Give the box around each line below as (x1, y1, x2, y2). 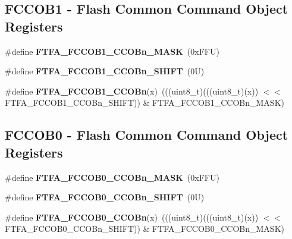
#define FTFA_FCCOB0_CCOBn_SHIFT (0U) (5, 191, 205, 203)
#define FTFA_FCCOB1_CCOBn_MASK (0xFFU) (5, 45, 219, 57)
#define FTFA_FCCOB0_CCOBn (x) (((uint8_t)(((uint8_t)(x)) (5, 210, 259, 223)
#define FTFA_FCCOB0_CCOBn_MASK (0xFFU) (5, 171, 219, 183)
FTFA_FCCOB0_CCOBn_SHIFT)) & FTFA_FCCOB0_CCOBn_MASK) (5, 222, 284, 235)
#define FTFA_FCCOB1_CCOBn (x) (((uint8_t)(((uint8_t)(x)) (5, 84, 259, 97)
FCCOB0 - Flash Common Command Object (5, 125, 288, 144)
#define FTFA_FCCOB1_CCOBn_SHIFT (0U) (5, 65, 205, 77)
